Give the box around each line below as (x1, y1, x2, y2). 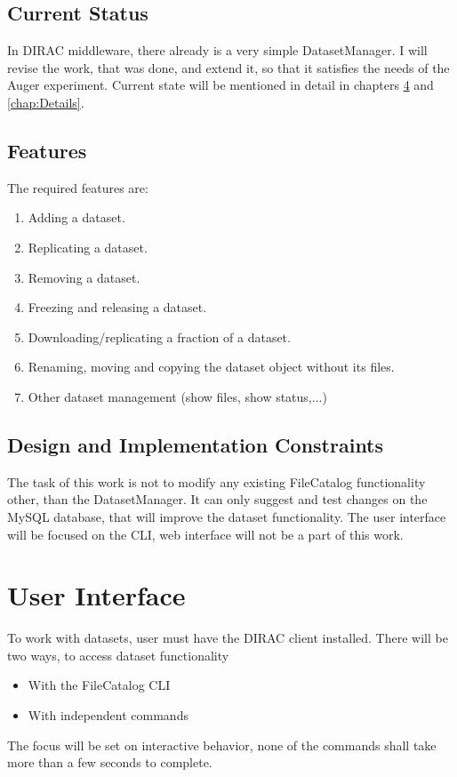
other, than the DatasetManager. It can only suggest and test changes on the (7, 490, 428, 509)
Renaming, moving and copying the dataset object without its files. (28, 357, 395, 376)
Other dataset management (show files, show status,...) (28, 387, 327, 405)
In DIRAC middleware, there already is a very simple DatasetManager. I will (7, 41, 428, 60)
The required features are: (7, 178, 148, 196)
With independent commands (28, 706, 188, 725)
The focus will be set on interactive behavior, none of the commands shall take (7, 735, 437, 754)
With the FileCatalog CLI (28, 676, 171, 694)
